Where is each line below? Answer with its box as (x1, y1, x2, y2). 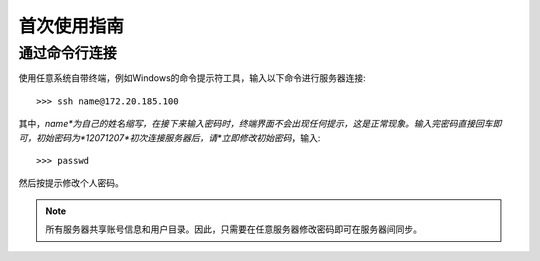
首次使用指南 (18, 15, 125, 37)
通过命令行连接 (18, 44, 117, 62)
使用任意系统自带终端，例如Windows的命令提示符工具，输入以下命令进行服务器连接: (18, 72, 367, 84)
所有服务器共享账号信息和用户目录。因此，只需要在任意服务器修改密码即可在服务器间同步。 (45, 223, 422, 235)
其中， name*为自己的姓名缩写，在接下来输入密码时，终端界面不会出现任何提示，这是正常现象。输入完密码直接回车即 (18, 118, 502, 130)
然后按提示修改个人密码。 (18, 177, 124, 189)
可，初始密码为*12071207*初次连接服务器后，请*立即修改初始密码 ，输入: (18, 131, 321, 144)
